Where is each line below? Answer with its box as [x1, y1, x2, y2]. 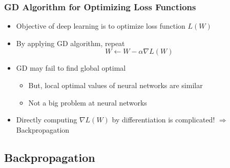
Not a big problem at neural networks [28, 97, 147, 108]
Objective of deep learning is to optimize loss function [16, 20, 185, 31]
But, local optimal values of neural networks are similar [28, 80, 203, 90]
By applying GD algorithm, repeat [16, 37, 125, 48]
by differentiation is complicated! [112, 114, 215, 125]
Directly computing [16, 114, 77, 125]
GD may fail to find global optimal [16, 62, 126, 73]
